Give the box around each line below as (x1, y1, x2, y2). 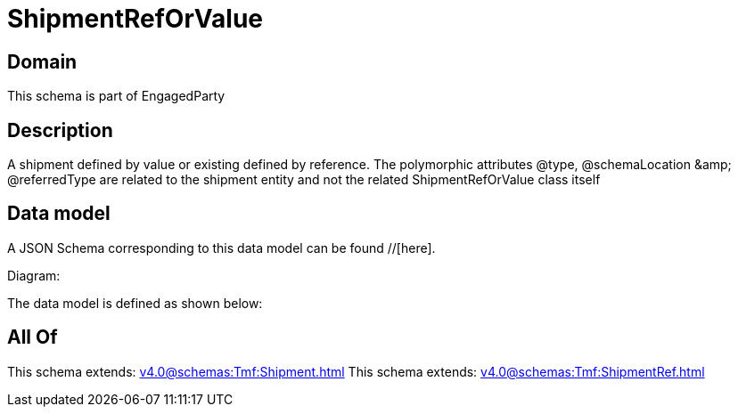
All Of (7, 326, 58, 349)
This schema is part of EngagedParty (7, 88, 225, 104)
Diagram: (7, 267, 61, 283)
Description (7, 118, 113, 142)
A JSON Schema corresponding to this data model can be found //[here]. (7, 239, 436, 256)
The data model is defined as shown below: (7, 295, 263, 311)
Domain (7, 50, 78, 73)
